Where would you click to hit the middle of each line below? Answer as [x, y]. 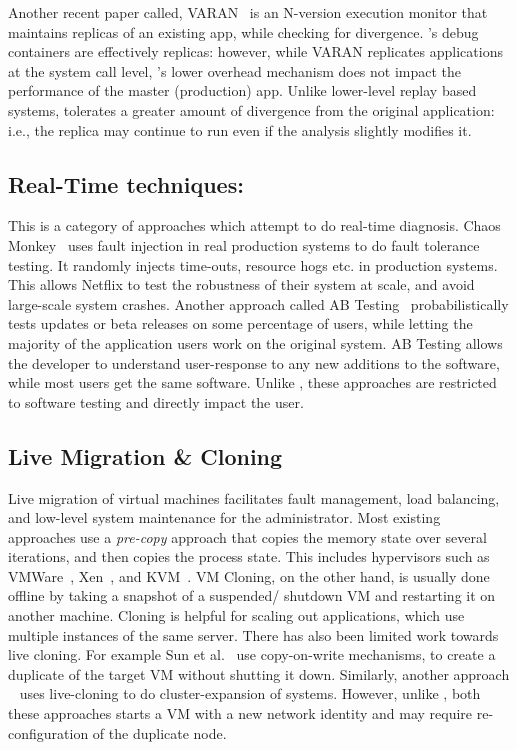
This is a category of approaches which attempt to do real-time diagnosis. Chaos [254, 225]
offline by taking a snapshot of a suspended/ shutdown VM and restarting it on [252, 595]
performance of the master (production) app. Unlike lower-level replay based [242, 90]
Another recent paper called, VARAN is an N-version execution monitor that [248, 12]
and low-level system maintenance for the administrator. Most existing [224, 517]
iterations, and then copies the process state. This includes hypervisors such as [249, 556]
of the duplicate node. [159, 732]
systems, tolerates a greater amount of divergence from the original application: [251, 109]
